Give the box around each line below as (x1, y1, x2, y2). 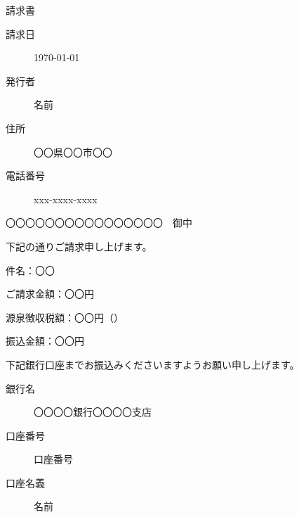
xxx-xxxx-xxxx (34, 191, 98, 206)
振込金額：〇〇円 (6, 333, 84, 348)
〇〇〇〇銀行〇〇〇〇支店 (34, 404, 152, 419)
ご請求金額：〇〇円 (6, 286, 94, 301)
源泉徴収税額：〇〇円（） (6, 309, 124, 324)
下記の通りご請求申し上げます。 (6, 238, 152, 253)
